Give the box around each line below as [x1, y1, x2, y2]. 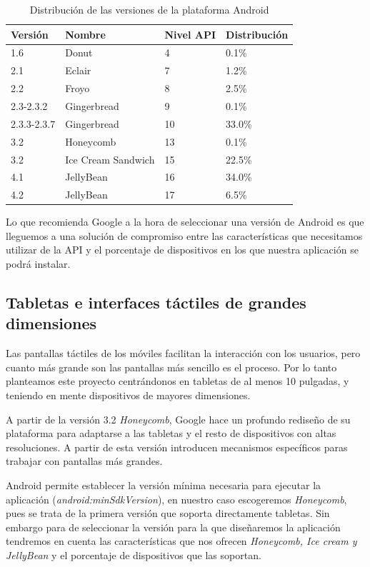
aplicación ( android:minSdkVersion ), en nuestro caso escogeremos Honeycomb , [6, 491, 347, 506]
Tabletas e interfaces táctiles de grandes [6, 291, 306, 313]
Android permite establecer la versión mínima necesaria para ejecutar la [6, 478, 321, 492]
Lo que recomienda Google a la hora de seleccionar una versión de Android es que [6, 214, 364, 229]
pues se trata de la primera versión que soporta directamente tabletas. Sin [6, 506, 330, 521]
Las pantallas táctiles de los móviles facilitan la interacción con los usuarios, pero [6, 346, 361, 361]
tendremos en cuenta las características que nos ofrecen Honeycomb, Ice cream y [6, 533, 357, 548]
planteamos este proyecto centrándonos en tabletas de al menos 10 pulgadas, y [6, 373, 349, 388]
